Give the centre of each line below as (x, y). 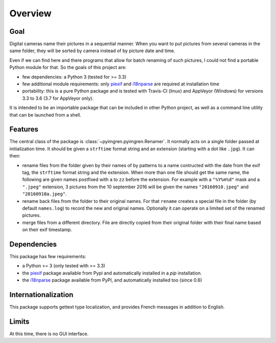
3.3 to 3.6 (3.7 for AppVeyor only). (58, 98)
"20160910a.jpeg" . (44, 194)
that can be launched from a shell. (45, 115)
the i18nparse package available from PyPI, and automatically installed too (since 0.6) (112, 280)
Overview (30, 13)
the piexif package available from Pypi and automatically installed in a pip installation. (112, 273)
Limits (19, 321)
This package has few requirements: (48, 257)
